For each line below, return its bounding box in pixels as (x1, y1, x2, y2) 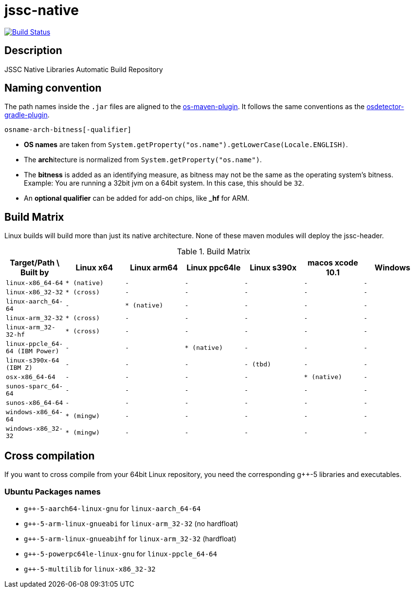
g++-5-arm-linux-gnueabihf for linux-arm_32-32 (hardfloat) (24, 534, 236, 543)
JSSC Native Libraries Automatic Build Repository (4, 65, 163, 74)
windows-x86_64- (6, 408, 63, 416)
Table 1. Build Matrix (177, 247, 251, 257)
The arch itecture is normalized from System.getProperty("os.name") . (24, 155, 262, 164)
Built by (20, 267, 49, 278)
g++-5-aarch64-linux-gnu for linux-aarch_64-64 (24, 504, 201, 513)
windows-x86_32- (6, 425, 63, 433)
